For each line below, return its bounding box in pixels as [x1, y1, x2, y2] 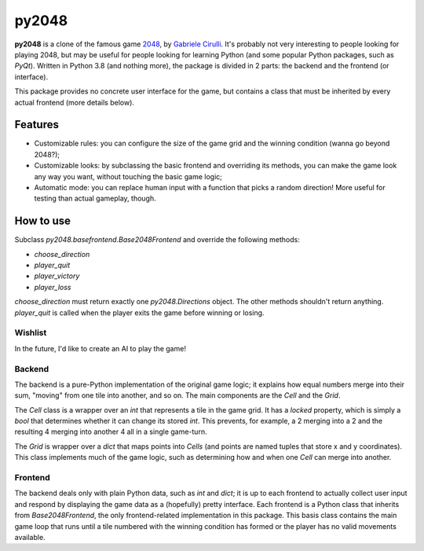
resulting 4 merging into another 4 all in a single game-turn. [14, 427, 207, 436]
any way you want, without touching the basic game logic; [34, 171, 223, 181]
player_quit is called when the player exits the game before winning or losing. [14, 307, 265, 318]
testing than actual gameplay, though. [34, 193, 156, 204]
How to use [14, 215, 71, 228]
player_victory [34, 271, 80, 281]
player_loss [34, 282, 71, 292]
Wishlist [14, 327, 47, 338]
